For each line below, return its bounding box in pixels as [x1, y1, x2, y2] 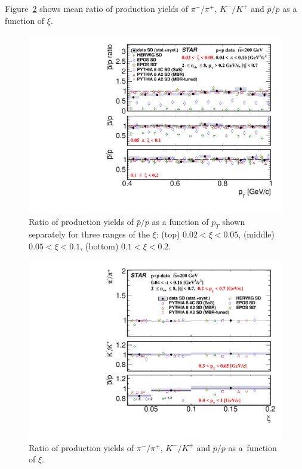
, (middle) [238, 228, 275, 240]
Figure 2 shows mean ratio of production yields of [5, 2, 189, 14]
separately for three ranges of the [29, 228, 150, 240]
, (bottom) [80, 239, 119, 252]
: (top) [156, 228, 180, 240]
